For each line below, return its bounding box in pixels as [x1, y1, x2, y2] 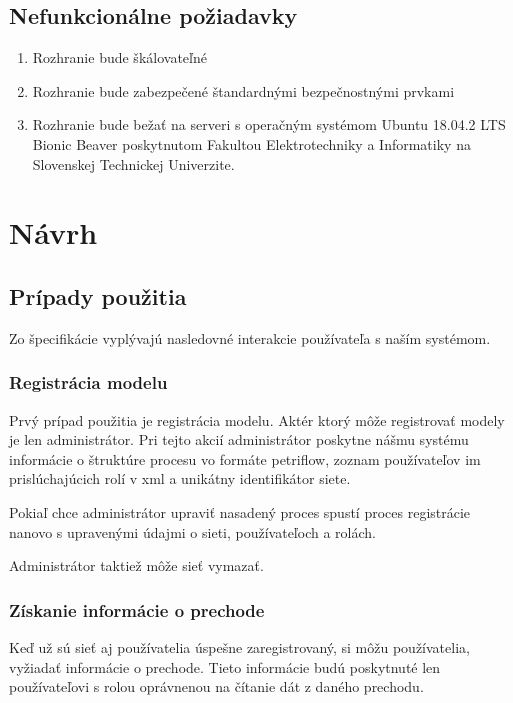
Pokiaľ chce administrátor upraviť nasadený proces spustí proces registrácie [9, 501, 471, 522]
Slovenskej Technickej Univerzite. [32, 153, 235, 174]
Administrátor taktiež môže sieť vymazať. [9, 555, 264, 576]
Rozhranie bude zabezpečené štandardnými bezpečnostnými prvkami [32, 80, 455, 101]
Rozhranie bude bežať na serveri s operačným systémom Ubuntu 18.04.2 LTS [32, 114, 506, 135]
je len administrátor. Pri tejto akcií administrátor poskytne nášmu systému [9, 429, 469, 450]
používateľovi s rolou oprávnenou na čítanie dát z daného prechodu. [9, 676, 424, 697]
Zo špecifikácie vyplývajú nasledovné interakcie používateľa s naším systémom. [9, 327, 491, 348]
